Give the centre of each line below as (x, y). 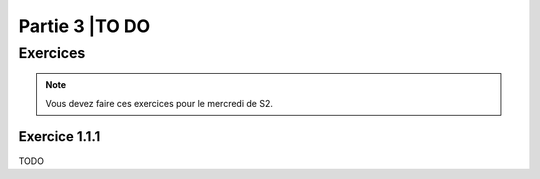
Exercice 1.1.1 (59, 136)
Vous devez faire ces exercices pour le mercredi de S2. (159, 103)
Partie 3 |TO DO (84, 26)
